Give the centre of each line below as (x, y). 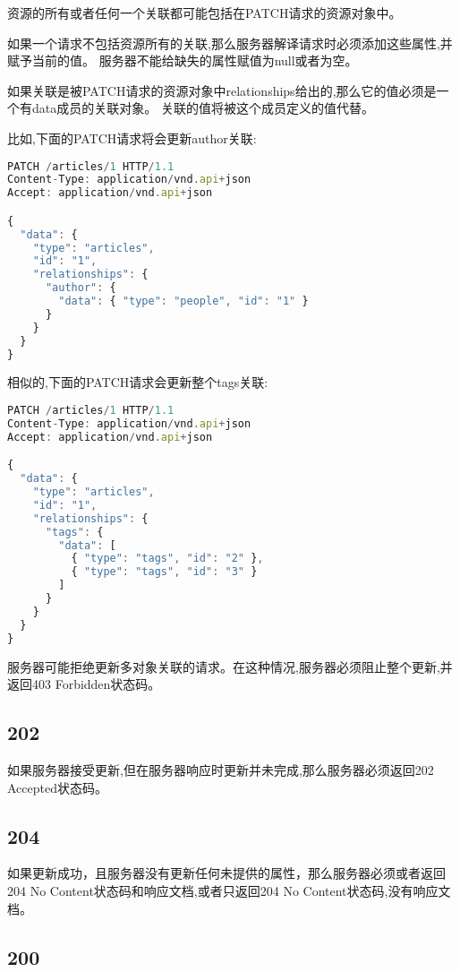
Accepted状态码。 (57, 787)
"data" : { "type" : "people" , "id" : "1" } (183, 301)
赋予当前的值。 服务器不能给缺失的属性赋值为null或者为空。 (183, 60)
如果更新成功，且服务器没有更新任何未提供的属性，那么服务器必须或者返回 (226, 873)
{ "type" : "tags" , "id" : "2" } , (167, 559)
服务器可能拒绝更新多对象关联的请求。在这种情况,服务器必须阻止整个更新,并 (230, 666)
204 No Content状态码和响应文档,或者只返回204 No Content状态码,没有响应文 (229, 890)
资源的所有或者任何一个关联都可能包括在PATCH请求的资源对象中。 (204, 13)
